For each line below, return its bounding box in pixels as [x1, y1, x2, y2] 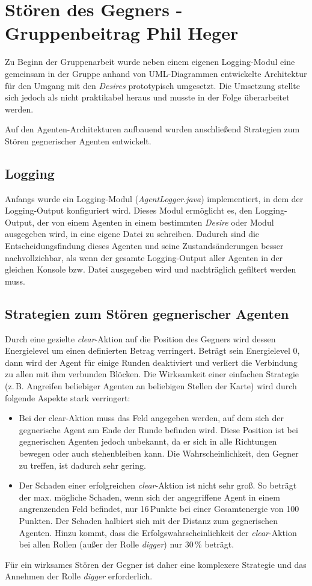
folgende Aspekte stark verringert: [5, 391, 130, 404]
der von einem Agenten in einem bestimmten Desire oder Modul [37, 215, 274, 228]
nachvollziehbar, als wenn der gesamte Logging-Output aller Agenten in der [5, 251, 283, 264]
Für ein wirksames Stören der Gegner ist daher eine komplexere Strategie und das [5, 558, 307, 570]
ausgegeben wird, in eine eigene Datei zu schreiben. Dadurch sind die [5, 227, 260, 240]
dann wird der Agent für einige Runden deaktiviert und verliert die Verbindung [5, 356, 298, 368]
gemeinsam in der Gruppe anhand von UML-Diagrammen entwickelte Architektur [5, 67, 307, 79]
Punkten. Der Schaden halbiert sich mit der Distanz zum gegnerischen [19, 514, 278, 526]
